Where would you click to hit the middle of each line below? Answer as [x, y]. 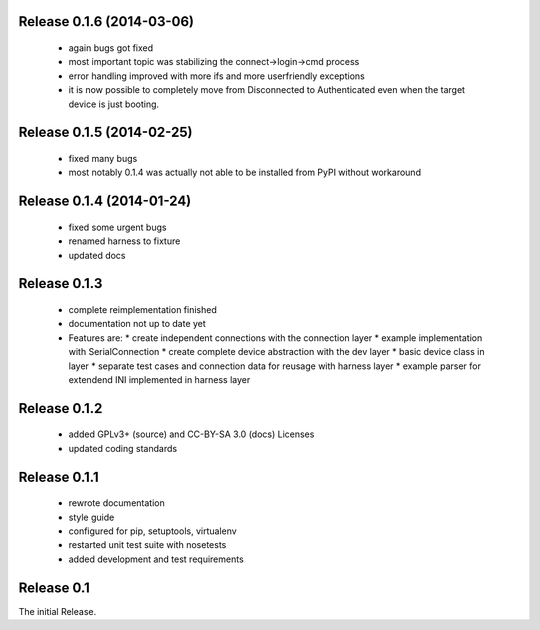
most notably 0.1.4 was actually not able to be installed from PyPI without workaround [245, 172]
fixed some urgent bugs [117, 227]
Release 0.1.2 [60, 408]
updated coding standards [123, 448]
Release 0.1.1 [58, 476]
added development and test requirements [156, 559]
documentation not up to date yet [137, 324]
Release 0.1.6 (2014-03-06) [106, 21]
